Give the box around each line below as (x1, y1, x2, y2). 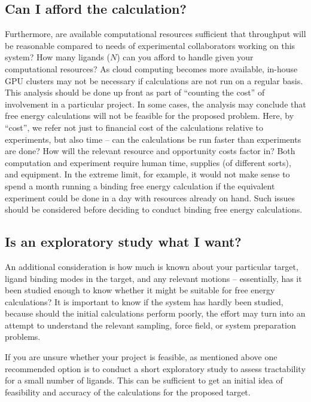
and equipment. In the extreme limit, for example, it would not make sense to (5, 168, 290, 180)
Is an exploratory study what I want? (5, 232, 242, 251)
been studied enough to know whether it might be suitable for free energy (5, 284, 275, 296)
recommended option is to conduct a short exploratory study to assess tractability (5, 362, 306, 375)
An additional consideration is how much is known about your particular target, (5, 260, 298, 272)
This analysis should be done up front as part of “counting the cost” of (5, 86, 265, 99)
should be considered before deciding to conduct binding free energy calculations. (5, 203, 303, 216)
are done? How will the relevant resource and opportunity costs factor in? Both (5, 145, 295, 157)
